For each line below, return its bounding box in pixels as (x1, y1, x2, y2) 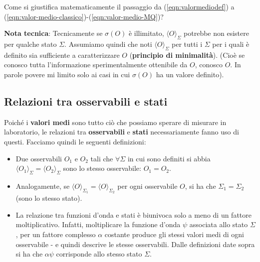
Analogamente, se (15, 180, 70, 191)
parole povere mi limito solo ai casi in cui (4, 69, 130, 79)
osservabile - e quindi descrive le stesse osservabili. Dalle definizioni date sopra (15, 239, 255, 249)
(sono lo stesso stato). (15, 193, 82, 203)
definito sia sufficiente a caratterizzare (4, 49, 120, 60)
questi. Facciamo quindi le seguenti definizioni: (4, 136, 146, 146)
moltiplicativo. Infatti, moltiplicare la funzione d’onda (15, 219, 181, 230)
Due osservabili (15, 153, 62, 163)
